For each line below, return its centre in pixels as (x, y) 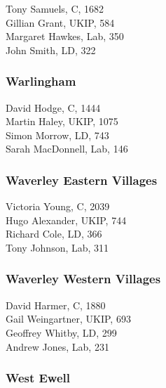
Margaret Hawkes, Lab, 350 (65, 36)
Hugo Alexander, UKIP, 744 (66, 220)
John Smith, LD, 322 (51, 50)
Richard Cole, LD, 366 (54, 234)
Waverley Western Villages (83, 279)
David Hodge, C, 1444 (53, 107)
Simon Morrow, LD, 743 (57, 135)
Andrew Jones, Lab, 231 (57, 346)
